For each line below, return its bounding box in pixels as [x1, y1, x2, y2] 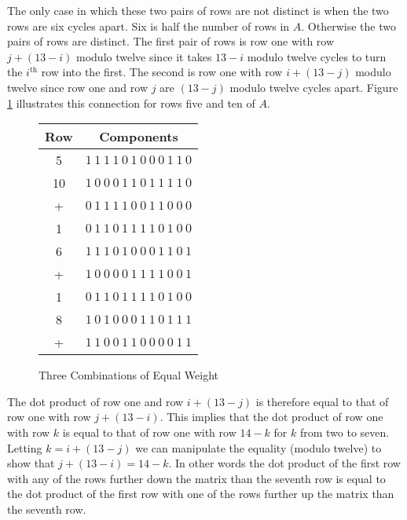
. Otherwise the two [301, 17, 396, 34]
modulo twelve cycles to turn [247, 48, 387, 64]
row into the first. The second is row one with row [41, 64, 283, 80]
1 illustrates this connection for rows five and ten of [7, 94, 255, 111]
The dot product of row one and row [7, 393, 184, 409]
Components [99, 127, 178, 146]
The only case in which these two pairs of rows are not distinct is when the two [7, 2, 389, 18]
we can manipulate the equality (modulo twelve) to [135, 439, 382, 456]
